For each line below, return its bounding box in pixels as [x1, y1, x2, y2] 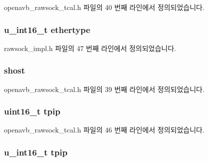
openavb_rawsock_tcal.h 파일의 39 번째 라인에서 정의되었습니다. [4, 83, 205, 94]
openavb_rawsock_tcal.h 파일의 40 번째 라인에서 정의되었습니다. [4, 2, 205, 12]
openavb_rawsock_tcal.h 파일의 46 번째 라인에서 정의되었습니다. [4, 124, 205, 135]
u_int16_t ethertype [4, 23, 90, 35]
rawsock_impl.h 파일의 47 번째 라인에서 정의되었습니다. [4, 42, 177, 53]
